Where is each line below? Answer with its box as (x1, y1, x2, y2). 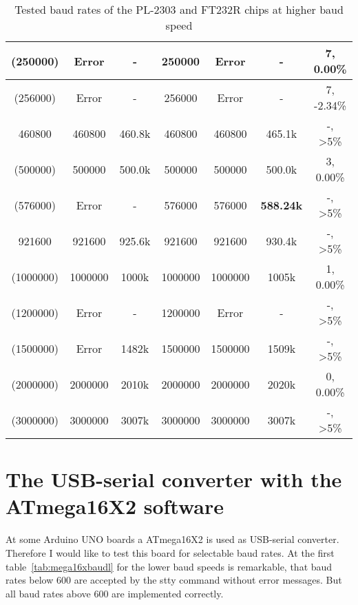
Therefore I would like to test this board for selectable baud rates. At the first (6, 545, 335, 560)
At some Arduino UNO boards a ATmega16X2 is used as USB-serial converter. (6, 532, 339, 546)
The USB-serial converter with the (6, 465, 342, 493)
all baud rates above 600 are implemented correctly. (6, 586, 224, 600)
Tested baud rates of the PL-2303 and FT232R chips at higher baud (14, 1, 344, 17)
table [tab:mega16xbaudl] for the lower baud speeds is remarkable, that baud (6, 559, 333, 573)
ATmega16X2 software (6, 492, 224, 520)
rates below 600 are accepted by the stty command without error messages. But (6, 573, 342, 587)
